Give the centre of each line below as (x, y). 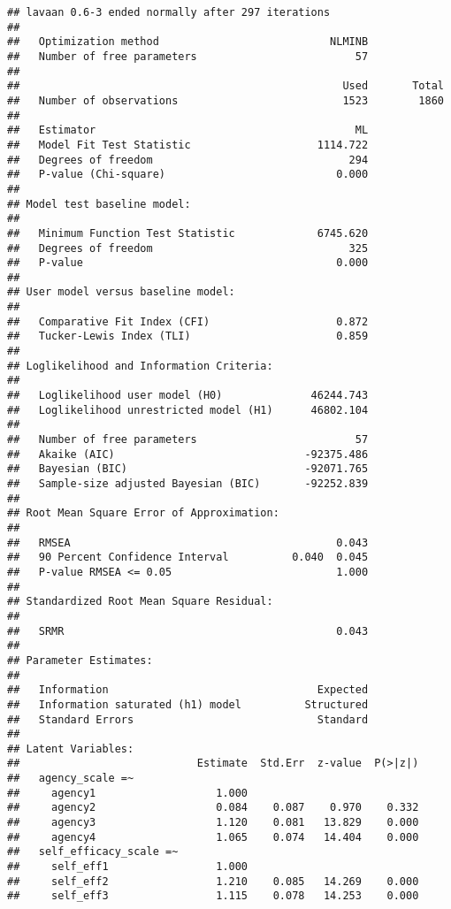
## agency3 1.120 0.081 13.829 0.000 (213, 823)
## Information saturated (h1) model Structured (188, 704)
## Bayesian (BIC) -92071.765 (188, 469)
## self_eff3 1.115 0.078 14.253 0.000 (213, 896)
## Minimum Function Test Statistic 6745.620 (188, 233)
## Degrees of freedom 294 (188, 160)
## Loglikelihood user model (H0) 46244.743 (188, 396)
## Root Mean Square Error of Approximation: (143, 513)
